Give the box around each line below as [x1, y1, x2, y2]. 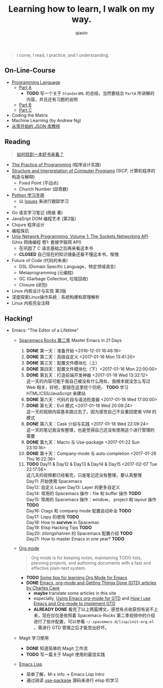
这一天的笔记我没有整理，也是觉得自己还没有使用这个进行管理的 [26, 427, 155, 433]
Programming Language [11, 79, 61, 85]
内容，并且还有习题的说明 [26, 96, 78, 102]
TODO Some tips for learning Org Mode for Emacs [26, 575, 127, 581]
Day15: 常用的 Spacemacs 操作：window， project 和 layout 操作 [26, 497, 157, 503]
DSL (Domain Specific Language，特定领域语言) [19, 263, 116, 269]
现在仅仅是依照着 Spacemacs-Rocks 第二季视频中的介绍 [42, 612, 155, 618]
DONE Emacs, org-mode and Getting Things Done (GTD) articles [26, 580, 157, 586]
